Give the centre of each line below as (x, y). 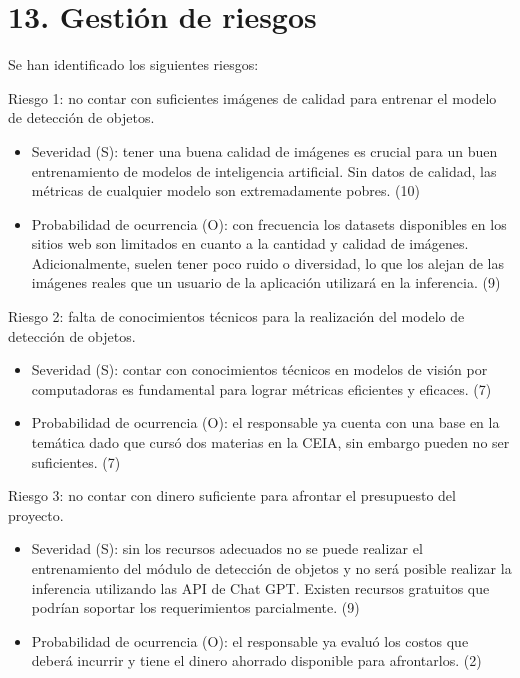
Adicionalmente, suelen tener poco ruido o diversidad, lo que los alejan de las (267, 262)
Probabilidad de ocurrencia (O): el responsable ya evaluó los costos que (250, 640)
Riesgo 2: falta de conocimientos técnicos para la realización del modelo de (236, 316)
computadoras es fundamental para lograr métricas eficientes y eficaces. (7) (261, 388)
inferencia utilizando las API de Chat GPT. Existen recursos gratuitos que (260, 587)
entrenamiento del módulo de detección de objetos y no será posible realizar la (271, 568)
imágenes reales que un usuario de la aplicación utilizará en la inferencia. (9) (266, 282)
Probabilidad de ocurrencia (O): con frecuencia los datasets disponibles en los (269, 223)
